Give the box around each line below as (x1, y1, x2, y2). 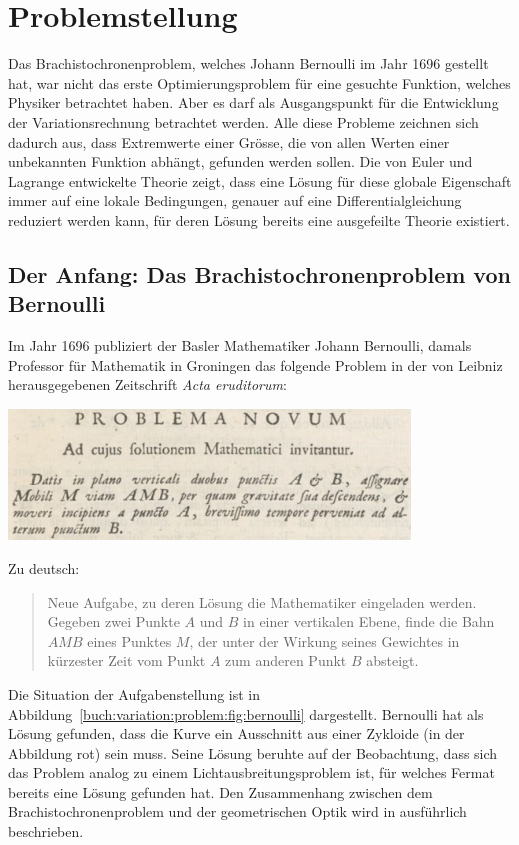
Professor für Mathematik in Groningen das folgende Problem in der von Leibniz (8, 354, 503, 375)
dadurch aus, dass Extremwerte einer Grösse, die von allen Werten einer (8, 131, 450, 152)
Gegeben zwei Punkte (47, 611, 180, 632)
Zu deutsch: (8, 557, 80, 578)
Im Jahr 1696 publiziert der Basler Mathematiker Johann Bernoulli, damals (8, 335, 472, 356)
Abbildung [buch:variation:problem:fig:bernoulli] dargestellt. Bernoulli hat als (8, 703, 484, 724)
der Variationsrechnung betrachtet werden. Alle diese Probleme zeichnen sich (8, 111, 479, 132)
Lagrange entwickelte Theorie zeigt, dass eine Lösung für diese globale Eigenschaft (8, 170, 512, 191)
